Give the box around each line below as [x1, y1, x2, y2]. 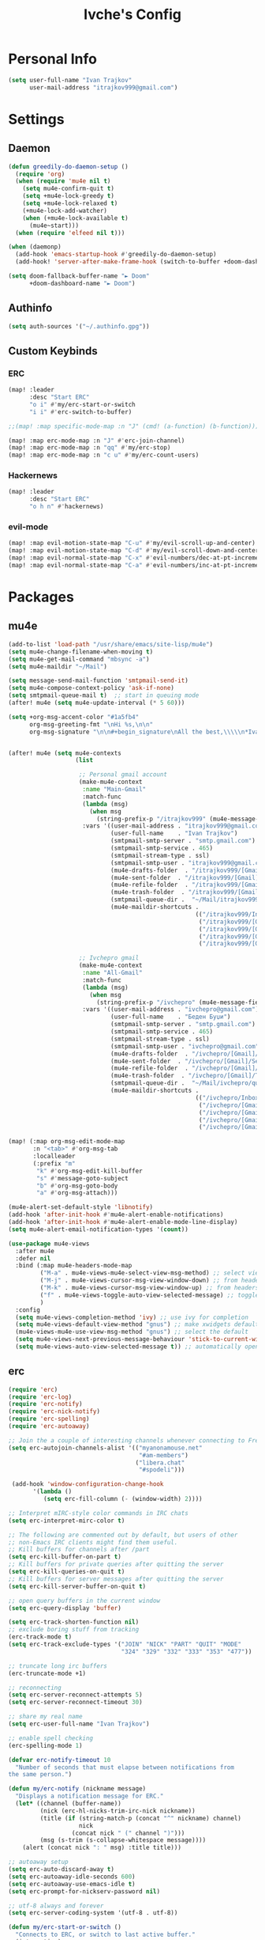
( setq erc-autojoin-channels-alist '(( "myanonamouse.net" [8, 1444, 203, 1452]
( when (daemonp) [8, 243, 62, 251]
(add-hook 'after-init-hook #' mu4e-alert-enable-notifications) [8, 1211, 224, 1219]
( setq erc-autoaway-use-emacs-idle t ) [8, 1880, 136, 1888]
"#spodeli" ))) [138, 1466, 185, 1474]
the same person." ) [8, 1771, 73, 1779]
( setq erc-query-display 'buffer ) [8, 1604, 122, 1612]
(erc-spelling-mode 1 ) [8, 1741, 83, 1749]
